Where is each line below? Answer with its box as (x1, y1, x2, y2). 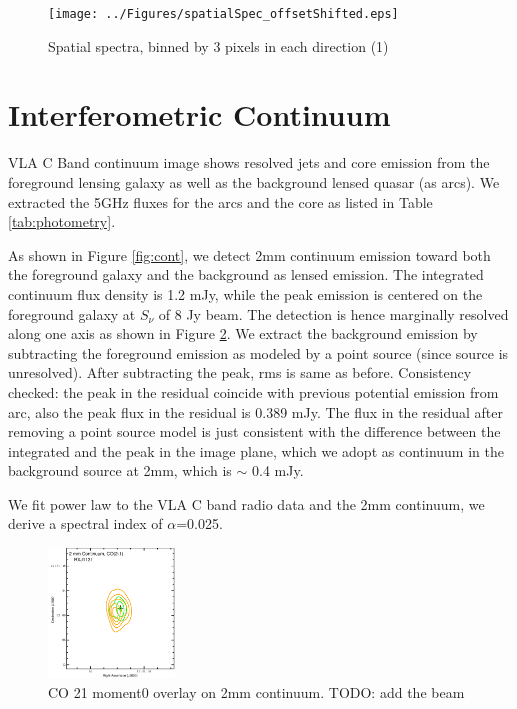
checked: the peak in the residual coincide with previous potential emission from (8, 381, 499, 402)
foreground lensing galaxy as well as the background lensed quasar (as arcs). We (8, 171, 500, 192)
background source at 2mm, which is (8, 460, 232, 481)
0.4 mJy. (251, 460, 304, 481)
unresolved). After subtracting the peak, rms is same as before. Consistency (8, 362, 472, 383)
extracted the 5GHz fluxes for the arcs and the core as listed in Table (8, 191, 433, 212)
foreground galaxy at (8, 303, 136, 324)
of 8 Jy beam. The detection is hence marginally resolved (158, 303, 509, 324)
